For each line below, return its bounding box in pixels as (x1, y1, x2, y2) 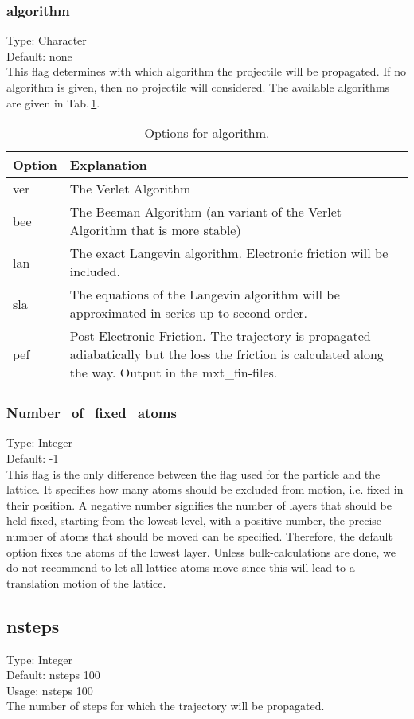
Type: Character (6, 32, 87, 49)
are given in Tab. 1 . (6, 94, 100, 111)
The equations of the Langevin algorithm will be (69, 285, 340, 304)
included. (69, 262, 120, 281)
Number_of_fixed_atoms (6, 403, 177, 423)
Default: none (6, 47, 72, 64)
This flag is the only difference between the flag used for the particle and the (6, 465, 381, 482)
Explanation (69, 155, 147, 174)
